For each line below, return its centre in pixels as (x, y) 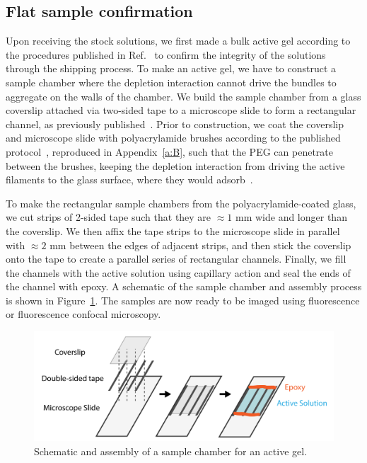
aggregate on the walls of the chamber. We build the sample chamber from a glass (183, 96)
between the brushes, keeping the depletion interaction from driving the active (175, 165)
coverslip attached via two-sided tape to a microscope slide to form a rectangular (181, 110)
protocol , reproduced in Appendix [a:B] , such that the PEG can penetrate (169, 151)
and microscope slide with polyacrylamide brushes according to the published (173, 138)
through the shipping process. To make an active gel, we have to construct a (171, 68)
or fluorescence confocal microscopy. (83, 314)
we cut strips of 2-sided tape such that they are (109, 217)
